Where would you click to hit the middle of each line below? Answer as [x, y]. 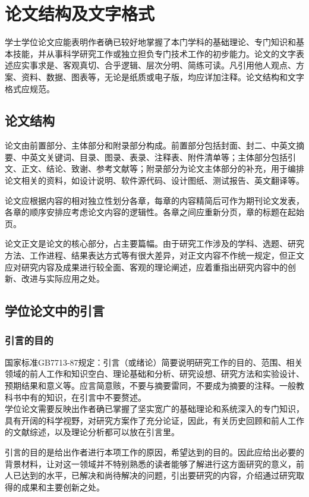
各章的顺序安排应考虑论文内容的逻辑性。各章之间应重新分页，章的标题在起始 [154, 212]
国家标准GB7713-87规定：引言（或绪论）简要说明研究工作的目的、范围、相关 [154, 362]
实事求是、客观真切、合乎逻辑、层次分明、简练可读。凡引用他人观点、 [158, 65]
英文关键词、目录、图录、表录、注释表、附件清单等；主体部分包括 [158, 157]
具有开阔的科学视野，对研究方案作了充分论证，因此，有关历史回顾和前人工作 [154, 420]
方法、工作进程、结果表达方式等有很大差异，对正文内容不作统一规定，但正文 [154, 255]
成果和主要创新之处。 [63, 487]
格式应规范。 [30, 88]
